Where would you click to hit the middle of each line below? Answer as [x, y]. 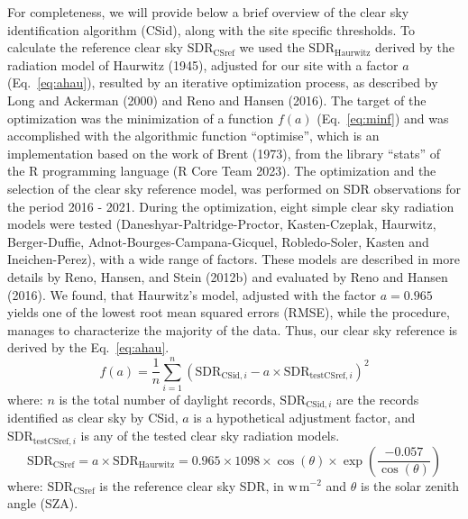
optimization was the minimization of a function [141, 118]
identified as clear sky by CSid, [93, 418]
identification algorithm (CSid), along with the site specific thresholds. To [211, 29]
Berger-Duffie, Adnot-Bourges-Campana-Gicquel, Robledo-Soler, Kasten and [218, 241]
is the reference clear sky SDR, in [192, 485]
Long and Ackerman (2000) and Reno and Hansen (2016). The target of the [217, 100]
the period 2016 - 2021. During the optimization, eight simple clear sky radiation [231, 206]
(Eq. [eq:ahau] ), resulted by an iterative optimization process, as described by [223, 82]
